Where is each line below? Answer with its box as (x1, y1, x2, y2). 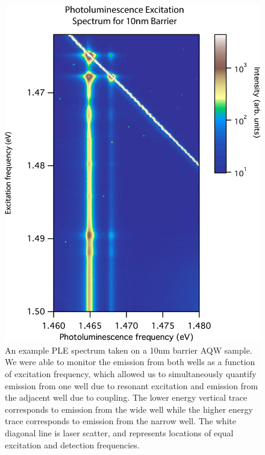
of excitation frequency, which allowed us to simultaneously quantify (5, 367, 257, 380)
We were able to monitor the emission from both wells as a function (5, 355, 255, 368)
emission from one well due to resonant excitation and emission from (5, 379, 258, 392)
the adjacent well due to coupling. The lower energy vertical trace (5, 391, 248, 404)
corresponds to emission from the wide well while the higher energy (5, 402, 253, 415)
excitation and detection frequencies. (5, 438, 140, 451)
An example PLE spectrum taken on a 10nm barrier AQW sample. (5, 343, 252, 356)
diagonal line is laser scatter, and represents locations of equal (5, 426, 234, 439)
